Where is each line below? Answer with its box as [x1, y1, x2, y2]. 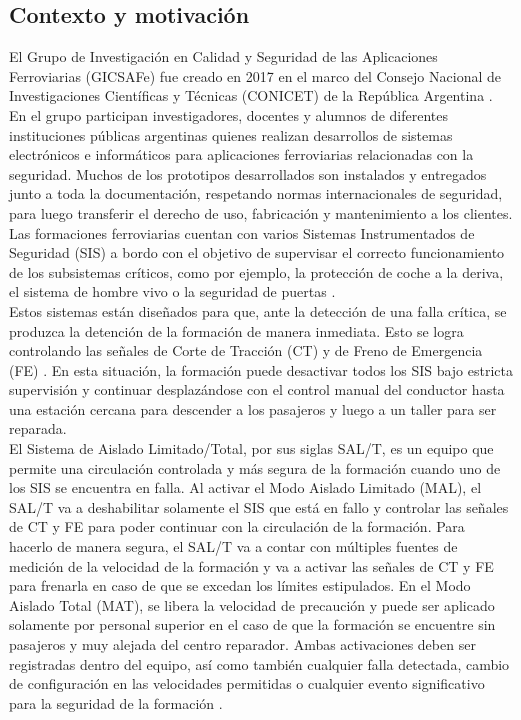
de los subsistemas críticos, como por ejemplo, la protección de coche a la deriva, [9, 261, 504, 282]
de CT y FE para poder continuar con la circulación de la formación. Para [9, 516, 465, 537]
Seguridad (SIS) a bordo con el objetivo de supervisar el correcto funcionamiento [9, 242, 505, 263]
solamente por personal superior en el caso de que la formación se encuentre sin [9, 614, 496, 635]
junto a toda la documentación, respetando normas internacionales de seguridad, [9, 183, 503, 204]
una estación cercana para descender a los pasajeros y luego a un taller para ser [9, 398, 497, 419]
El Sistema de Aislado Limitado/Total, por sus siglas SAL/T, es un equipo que [9, 438, 494, 459]
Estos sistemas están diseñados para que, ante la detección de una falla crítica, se [9, 300, 507, 321]
